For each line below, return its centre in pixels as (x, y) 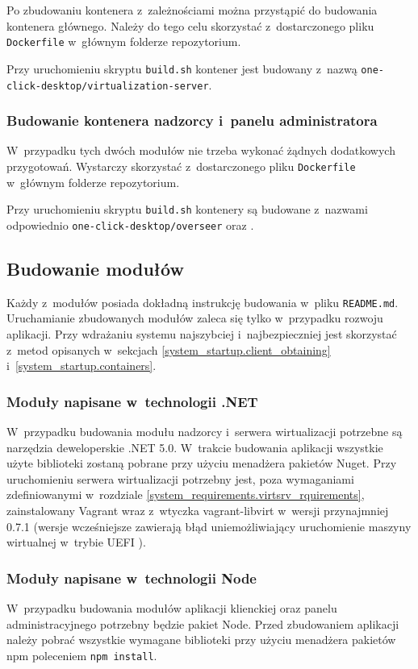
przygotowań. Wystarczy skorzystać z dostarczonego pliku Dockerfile (181, 166)
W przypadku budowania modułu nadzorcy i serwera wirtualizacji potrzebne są (205, 431)
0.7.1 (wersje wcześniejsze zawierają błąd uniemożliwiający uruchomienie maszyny (209, 526)
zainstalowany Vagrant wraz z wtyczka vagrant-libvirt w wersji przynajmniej (198, 510)
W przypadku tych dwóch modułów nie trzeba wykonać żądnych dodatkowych (201, 150)
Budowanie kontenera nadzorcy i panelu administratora (192, 121)
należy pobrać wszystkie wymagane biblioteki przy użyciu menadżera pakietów (201, 640)
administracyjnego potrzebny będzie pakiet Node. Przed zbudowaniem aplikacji (203, 623)
